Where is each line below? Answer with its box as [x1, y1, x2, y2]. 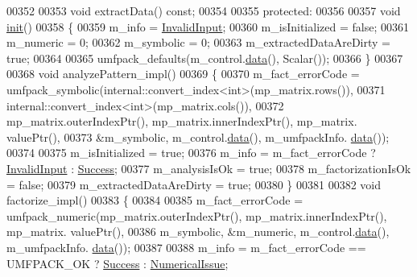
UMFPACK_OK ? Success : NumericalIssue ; [6, 254, 229, 271]
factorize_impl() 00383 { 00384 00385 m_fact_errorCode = [6, 192, 303, 209]
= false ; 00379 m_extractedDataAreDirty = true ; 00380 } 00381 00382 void [6, 176, 381, 192]
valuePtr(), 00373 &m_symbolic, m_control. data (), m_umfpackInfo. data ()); [6, 128, 390, 145]
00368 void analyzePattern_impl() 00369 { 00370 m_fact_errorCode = [6, 65, 360, 82]
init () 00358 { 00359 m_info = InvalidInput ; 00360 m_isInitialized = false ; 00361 [6, 18, 409, 35]
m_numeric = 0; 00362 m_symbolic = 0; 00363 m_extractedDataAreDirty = [6, 34, 390, 51]
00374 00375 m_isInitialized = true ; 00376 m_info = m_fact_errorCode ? [6, 144, 376, 161]
